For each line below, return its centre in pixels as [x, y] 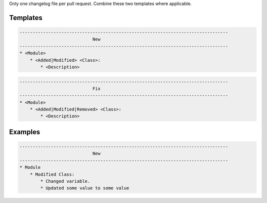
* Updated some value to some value [85, 188]
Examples [25, 132]
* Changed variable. [65, 181]
